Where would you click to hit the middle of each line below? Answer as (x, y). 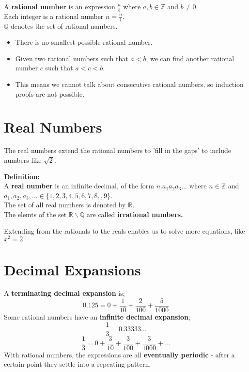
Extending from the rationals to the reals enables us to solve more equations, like (124, 230)
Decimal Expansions (72, 270)
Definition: (22, 176)
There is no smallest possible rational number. (84, 42)
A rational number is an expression (60, 6)
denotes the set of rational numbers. (64, 25)
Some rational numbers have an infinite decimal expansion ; (97, 316)
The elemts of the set (35, 214)
